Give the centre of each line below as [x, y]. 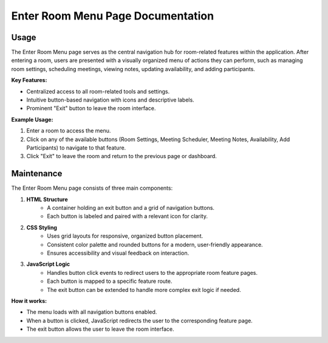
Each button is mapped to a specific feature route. [110, 281]
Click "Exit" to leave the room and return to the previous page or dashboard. [121, 156]
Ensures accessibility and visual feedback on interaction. [118, 253]
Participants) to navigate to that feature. [76, 147]
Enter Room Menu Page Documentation [113, 16]
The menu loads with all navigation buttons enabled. [92, 312]
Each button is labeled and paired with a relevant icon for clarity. [127, 217]
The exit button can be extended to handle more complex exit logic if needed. [144, 289]
